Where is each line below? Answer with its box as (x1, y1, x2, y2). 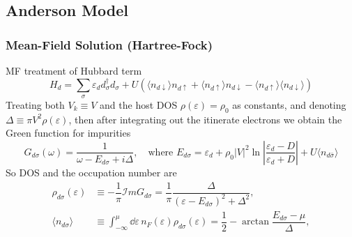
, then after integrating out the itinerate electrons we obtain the (68, 112, 342, 126)
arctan (242, 217, 269, 227)
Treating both (6, 97, 65, 112)
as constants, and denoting (232, 97, 346, 112)
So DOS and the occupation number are (6, 165, 177, 179)
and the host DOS (100, 97, 178, 112)
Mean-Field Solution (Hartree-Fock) (6, 36, 213, 53)
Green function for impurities (6, 125, 131, 140)
